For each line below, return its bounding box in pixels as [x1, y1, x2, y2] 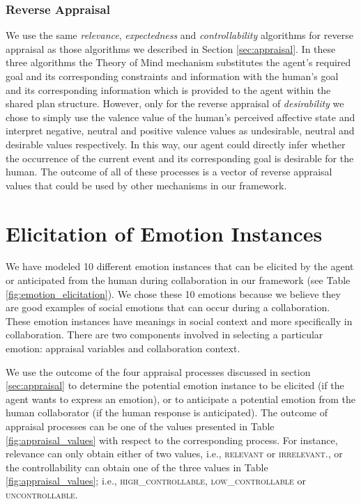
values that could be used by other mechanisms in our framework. [6, 178, 287, 192]
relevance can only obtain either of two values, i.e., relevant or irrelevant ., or [6, 446, 343, 461]
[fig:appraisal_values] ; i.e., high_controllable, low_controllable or [6, 473, 306, 488]
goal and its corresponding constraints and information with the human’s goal [6, 69, 339, 83]
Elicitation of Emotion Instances [6, 219, 323, 247]
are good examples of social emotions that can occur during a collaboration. [6, 300, 330, 315]
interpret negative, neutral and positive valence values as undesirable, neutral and [6, 123, 355, 138]
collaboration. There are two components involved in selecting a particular [6, 327, 323, 342]
